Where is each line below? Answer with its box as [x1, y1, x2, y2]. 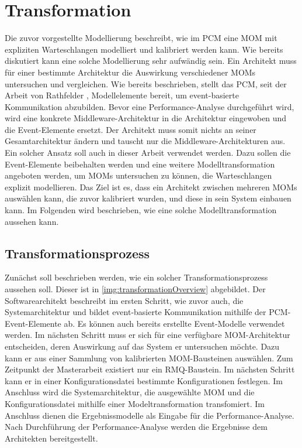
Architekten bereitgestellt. [5, 432, 98, 444]
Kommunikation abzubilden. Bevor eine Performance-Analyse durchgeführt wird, [5, 100, 294, 112]
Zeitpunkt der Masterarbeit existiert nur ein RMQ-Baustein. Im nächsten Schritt [5, 363, 295, 375]
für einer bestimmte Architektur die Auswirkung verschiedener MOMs [5, 66, 256, 78]
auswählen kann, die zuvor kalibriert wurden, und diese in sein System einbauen [5, 192, 291, 204]
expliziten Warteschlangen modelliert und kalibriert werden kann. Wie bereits [5, 43, 283, 55]
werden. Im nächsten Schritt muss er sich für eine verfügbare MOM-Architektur [5, 329, 290, 341]
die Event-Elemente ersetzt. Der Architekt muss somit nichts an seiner [5, 123, 256, 135]
